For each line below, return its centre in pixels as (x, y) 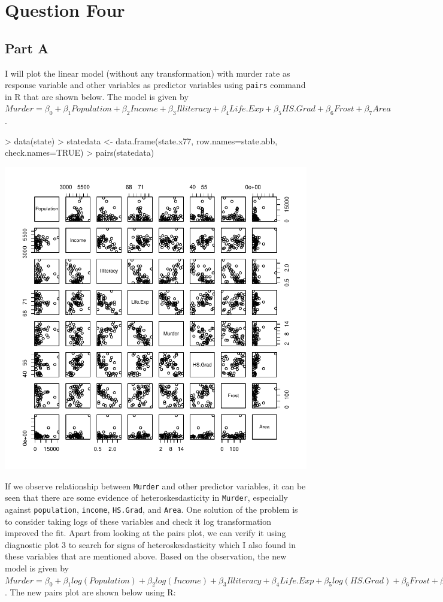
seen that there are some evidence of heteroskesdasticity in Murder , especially (146, 497)
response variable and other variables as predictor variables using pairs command (155, 85)
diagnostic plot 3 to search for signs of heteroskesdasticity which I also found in (151, 544)
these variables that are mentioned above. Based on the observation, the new (146, 556)
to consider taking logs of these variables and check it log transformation (138, 521)
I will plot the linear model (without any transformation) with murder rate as (148, 73)
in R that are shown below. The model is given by (97, 96)
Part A (27, 48)
